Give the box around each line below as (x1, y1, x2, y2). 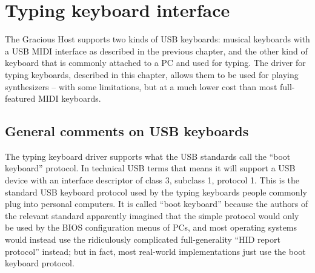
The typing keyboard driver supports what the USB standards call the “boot (5, 150, 291, 162)
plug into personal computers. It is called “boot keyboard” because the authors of (5, 197, 308, 210)
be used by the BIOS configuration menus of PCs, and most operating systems (5, 221, 297, 234)
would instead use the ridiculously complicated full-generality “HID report (5, 233, 280, 246)
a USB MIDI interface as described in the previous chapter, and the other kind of (5, 44, 308, 57)
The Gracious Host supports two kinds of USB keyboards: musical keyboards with (5, 33, 310, 45)
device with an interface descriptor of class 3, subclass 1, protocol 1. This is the (5, 174, 300, 186)
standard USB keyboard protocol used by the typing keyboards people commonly (5, 185, 307, 198)
